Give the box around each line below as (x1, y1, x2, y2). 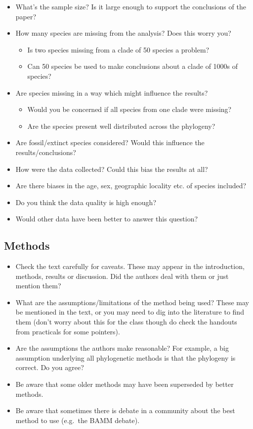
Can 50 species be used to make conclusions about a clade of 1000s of (27, 61, 238, 71)
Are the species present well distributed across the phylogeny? (27, 120, 215, 131)
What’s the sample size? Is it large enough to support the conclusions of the (15, 1, 246, 11)
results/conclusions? (15, 147, 76, 157)
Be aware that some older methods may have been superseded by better (15, 379, 234, 389)
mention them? (15, 280, 61, 291)
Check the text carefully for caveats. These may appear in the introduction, (15, 261, 245, 271)
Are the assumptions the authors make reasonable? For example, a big (15, 343, 229, 353)
